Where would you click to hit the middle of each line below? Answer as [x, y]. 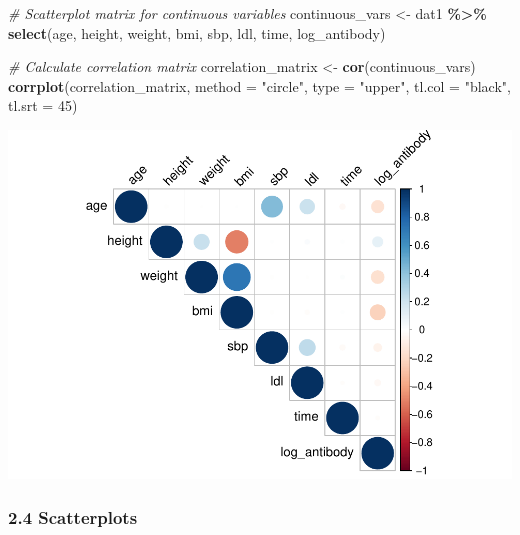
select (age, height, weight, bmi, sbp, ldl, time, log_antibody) [197, 32]
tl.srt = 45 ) [43, 105]
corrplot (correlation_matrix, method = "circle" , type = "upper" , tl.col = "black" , [259, 85]
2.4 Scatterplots [73, 517]
